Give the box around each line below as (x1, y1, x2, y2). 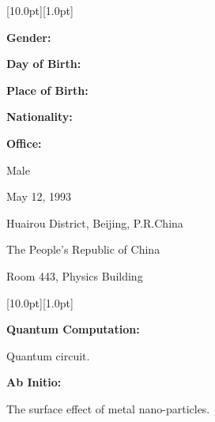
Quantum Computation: (6, 321, 140, 337)
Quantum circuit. (6, 347, 90, 364)
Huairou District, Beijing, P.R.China (6, 214, 183, 231)
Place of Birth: (6, 81, 89, 98)
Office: (6, 134, 42, 151)
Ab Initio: (6, 374, 62, 390)
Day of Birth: (6, 55, 81, 72)
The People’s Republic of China (6, 241, 160, 258)
